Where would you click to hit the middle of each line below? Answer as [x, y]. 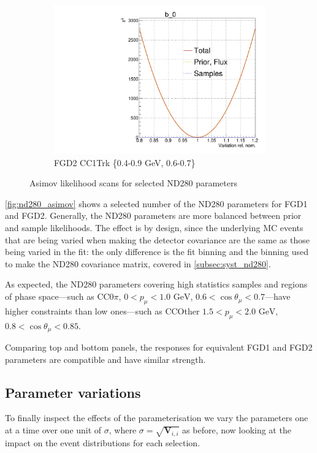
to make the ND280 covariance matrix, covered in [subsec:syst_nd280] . [138, 263]
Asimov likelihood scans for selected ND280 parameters [133, 183]
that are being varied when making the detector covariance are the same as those [157, 239]
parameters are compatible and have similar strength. [105, 359]
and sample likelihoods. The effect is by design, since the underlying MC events [154, 228]
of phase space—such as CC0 [59, 296]
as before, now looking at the [237, 430]
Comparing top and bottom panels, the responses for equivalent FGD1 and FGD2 [159, 347]
